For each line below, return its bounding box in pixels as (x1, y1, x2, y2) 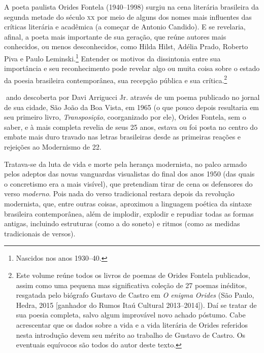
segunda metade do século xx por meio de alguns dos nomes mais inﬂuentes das (4, 11, 252, 22)
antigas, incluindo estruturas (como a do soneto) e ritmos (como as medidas (4, 218, 240, 229)
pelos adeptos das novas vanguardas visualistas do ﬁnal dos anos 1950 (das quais (4, 168, 255, 179)
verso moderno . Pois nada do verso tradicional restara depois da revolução (4, 188, 235, 199)
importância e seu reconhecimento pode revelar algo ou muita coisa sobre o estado (4, 63, 260, 74)
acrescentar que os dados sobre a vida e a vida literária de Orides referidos (16, 319, 248, 330)
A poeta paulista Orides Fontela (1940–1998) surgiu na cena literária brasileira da (4, 2, 259, 12)
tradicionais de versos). (4, 228, 76, 238)
